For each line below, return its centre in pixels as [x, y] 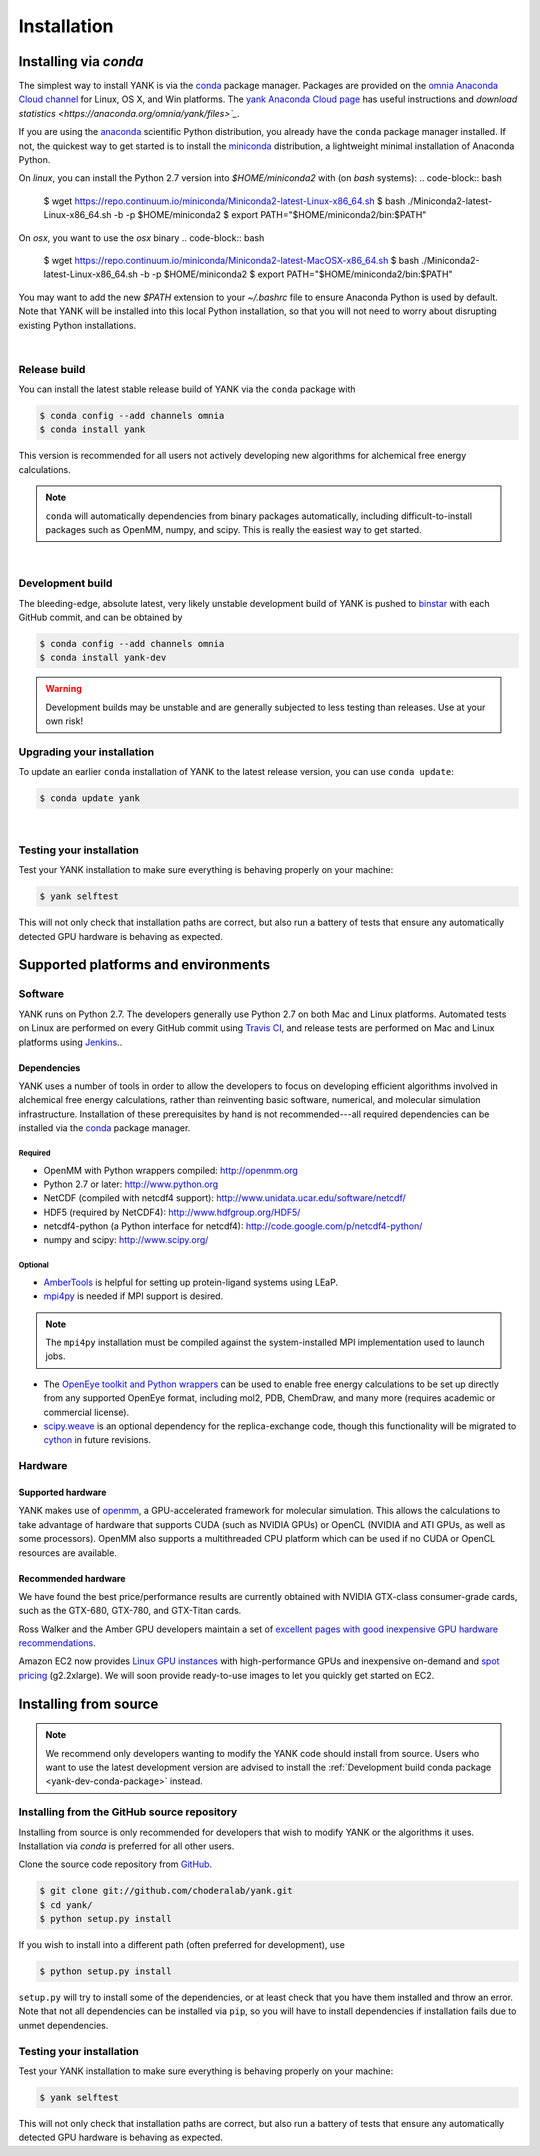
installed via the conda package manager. [104, 1128]
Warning [63, 689]
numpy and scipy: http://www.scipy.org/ [126, 1240]
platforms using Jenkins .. [70, 1042]
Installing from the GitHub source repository [128, 1812]
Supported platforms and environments [144, 965]
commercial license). [86, 1412]
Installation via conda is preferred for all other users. [126, 1846]
